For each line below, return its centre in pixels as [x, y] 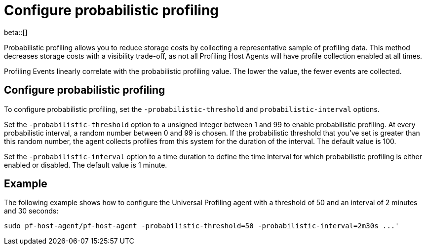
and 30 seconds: [31, 211]
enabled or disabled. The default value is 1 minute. [86, 165]
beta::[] [16, 32]
